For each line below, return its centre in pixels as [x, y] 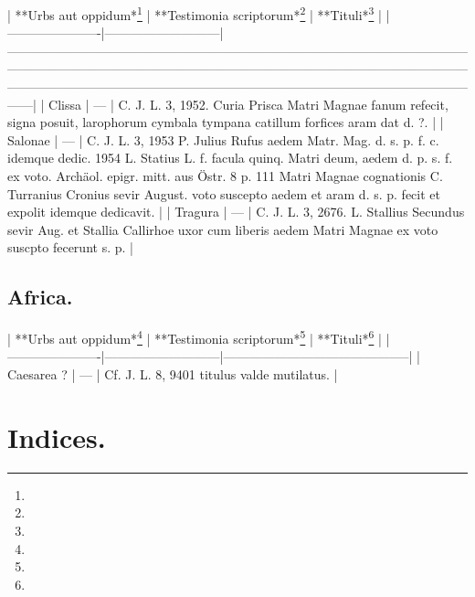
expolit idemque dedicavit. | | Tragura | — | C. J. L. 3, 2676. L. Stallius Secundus [236, 212]
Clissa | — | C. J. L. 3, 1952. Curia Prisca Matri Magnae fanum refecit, [248, 104]
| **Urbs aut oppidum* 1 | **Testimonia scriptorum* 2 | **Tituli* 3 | [195, 13]
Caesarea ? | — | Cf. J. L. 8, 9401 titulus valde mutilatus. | [173, 374]
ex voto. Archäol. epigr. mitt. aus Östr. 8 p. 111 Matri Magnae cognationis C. [225, 176]
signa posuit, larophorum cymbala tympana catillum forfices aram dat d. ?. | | [226, 122]
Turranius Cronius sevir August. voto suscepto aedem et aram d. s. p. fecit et [224, 193]
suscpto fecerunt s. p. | [70, 247]
